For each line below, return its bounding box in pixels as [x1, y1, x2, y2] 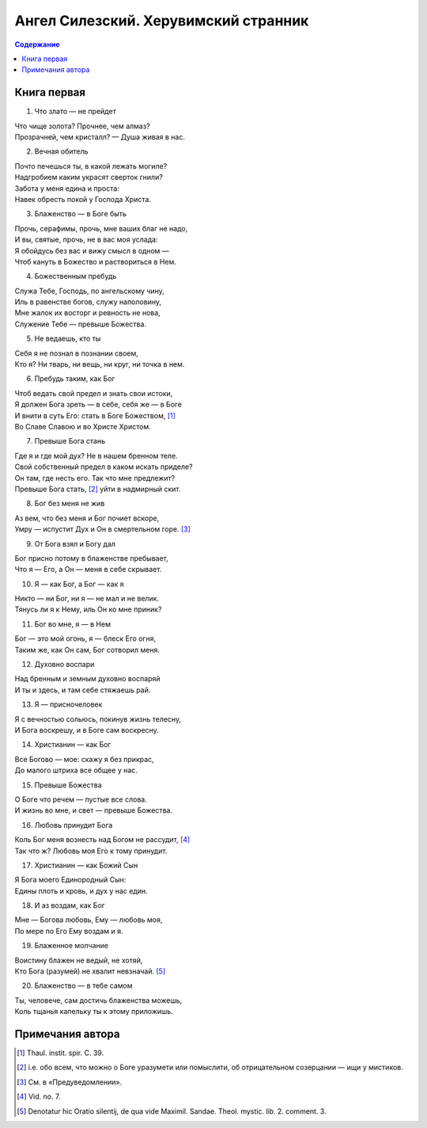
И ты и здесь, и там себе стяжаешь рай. [14, 685, 151, 695]
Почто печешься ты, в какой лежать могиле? [14, 161, 168, 170]
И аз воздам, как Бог [34, 901, 106, 910]
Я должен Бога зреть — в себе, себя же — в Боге [14, 400, 182, 410]
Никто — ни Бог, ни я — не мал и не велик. [14, 594, 160, 604]
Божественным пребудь [34, 272, 117, 281]
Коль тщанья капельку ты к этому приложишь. [14, 1007, 173, 1016]
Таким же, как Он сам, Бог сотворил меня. [14, 645, 160, 654]
